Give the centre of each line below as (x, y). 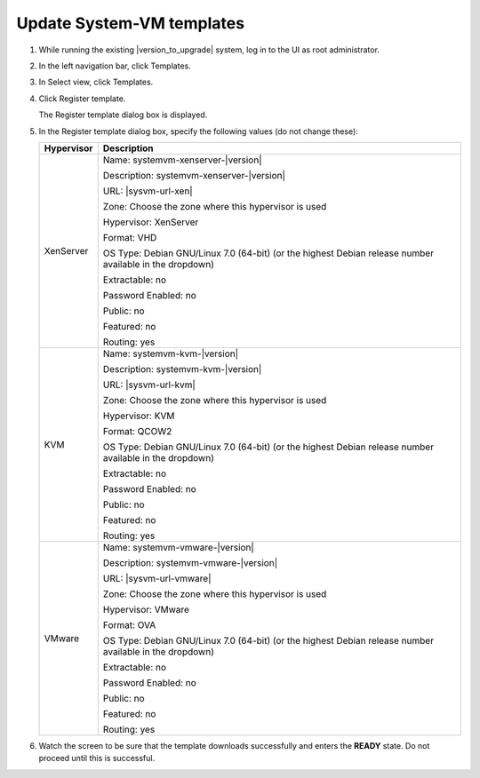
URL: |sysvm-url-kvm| (149, 385)
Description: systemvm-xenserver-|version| (194, 175)
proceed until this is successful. (97, 758)
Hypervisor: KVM (139, 416)
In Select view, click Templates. (96, 82)
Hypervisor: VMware (146, 609)
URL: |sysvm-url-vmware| (157, 578)
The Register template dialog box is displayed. (123, 115)
